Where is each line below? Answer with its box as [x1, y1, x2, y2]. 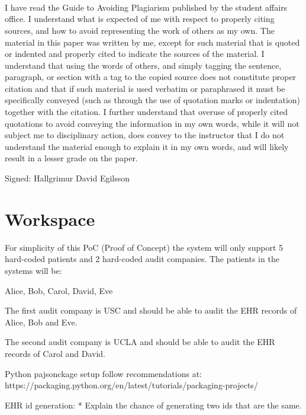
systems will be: [5, 264, 62, 276]
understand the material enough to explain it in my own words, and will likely [5, 140, 289, 152]
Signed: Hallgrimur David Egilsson [5, 172, 130, 184]
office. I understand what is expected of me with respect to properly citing [5, 12, 275, 25]
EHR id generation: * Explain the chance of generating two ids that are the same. [5, 398, 302, 411]
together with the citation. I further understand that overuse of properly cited [5, 106, 288, 118]
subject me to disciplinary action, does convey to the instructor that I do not [5, 129, 285, 141]
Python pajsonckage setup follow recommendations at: [5, 367, 202, 379]
